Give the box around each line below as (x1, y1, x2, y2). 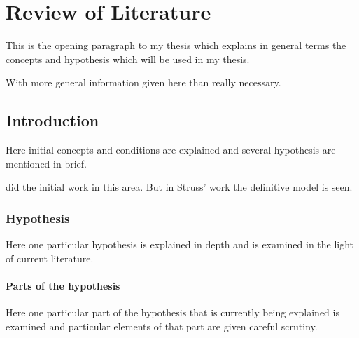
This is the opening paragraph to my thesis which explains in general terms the (6, 38, 346, 53)
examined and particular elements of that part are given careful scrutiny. (6, 318, 318, 333)
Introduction (6, 109, 99, 131)
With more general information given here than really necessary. (6, 75, 281, 90)
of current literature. (6, 250, 94, 265)
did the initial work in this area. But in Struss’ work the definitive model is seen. (6, 180, 353, 194)
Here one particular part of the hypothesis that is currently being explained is (6, 305, 339, 320)
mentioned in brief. (6, 156, 87, 170)
